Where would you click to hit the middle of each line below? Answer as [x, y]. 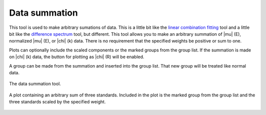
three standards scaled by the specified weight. [57, 102]
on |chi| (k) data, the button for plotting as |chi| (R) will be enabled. [77, 57]
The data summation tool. [35, 84]
